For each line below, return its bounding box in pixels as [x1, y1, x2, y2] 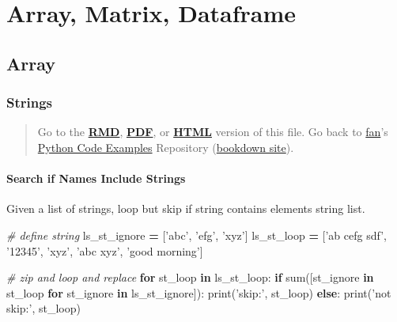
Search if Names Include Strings [6, 170, 186, 187]
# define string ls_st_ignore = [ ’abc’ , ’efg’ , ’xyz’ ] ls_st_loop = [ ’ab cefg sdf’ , [6, 226, 387, 243]
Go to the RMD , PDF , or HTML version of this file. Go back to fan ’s [37, 123, 388, 140]
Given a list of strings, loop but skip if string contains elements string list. [6, 200, 365, 217]
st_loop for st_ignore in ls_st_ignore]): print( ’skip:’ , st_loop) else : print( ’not [6, 284, 391, 301]
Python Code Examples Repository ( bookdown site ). [37, 138, 294, 155]
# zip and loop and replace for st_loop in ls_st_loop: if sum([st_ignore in [6, 269, 374, 286]
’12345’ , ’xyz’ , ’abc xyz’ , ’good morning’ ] [6, 242, 203, 259]
